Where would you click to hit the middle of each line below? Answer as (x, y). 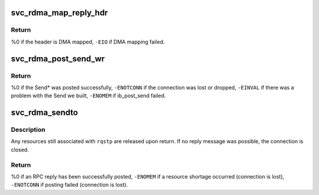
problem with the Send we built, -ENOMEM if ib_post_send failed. (88, 96)
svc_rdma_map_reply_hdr (59, 13)
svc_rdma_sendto (44, 113)
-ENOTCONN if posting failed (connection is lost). (69, 185)
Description (28, 130)
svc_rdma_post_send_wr (58, 59)
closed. (20, 150)
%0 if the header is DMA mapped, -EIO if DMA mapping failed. (88, 42)
